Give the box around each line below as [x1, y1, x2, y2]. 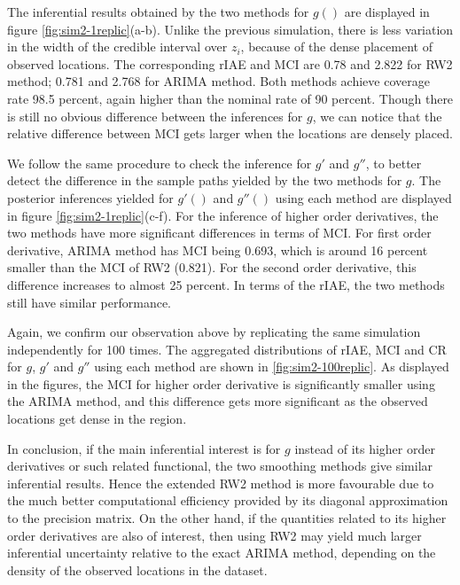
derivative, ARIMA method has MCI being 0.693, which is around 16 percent [7, 240, 428, 259]
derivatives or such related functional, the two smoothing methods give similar [7, 456, 433, 475]
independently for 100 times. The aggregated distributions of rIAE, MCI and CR [7, 339, 447, 358]
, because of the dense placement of [240, 37, 433, 56]
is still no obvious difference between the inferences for [7, 106, 303, 125]
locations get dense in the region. [7, 409, 187, 428]
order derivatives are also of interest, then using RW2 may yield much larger [7, 526, 422, 544]
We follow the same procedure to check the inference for [7, 153, 312, 172]
